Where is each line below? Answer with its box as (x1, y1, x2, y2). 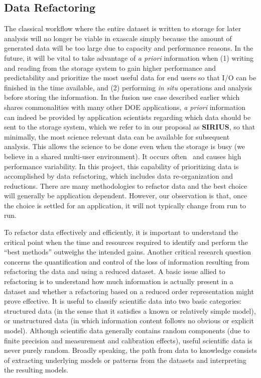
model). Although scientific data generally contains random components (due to (4, 325, 250, 336)
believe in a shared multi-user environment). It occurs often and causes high (4, 151, 241, 161)
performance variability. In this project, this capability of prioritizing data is (4, 161, 239, 171)
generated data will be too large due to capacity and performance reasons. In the (4, 43, 253, 53)
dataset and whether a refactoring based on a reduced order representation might (4, 286, 254, 296)
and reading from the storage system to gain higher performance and (4, 62, 216, 73)
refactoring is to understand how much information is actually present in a (4, 276, 233, 287)
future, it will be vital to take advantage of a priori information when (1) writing (4, 52, 253, 63)
